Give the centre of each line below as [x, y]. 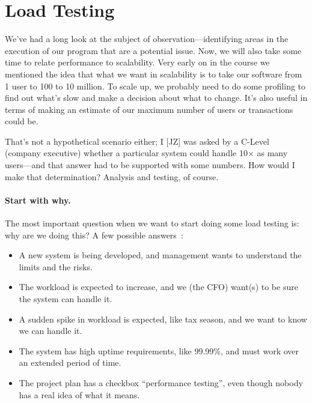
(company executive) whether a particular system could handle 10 [126, 153]
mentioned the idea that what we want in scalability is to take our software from [154, 74]
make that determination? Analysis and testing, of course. [112, 176]
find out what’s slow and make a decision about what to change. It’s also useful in [156, 98]
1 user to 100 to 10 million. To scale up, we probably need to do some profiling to [155, 86]
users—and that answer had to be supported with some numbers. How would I [150, 165]
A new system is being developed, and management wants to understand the [160, 255]
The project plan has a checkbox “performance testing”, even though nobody [161, 382]
